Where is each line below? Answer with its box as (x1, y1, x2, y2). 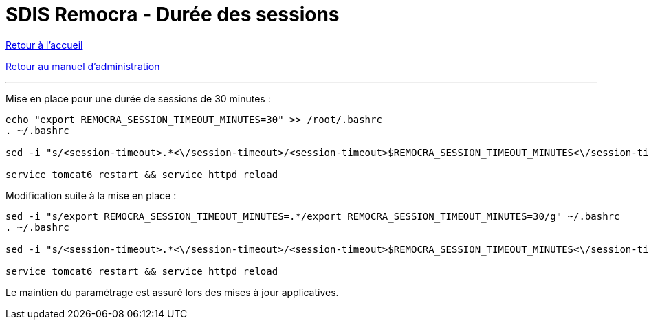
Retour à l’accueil (5, 38, 83, 51)
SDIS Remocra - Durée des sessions (5, 3, 340, 26)
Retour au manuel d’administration (5, 60, 160, 72)
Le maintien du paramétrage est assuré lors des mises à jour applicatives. (5, 286, 339, 298)
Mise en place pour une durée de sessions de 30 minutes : (5, 92, 271, 104)
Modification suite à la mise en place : (5, 189, 177, 201)
